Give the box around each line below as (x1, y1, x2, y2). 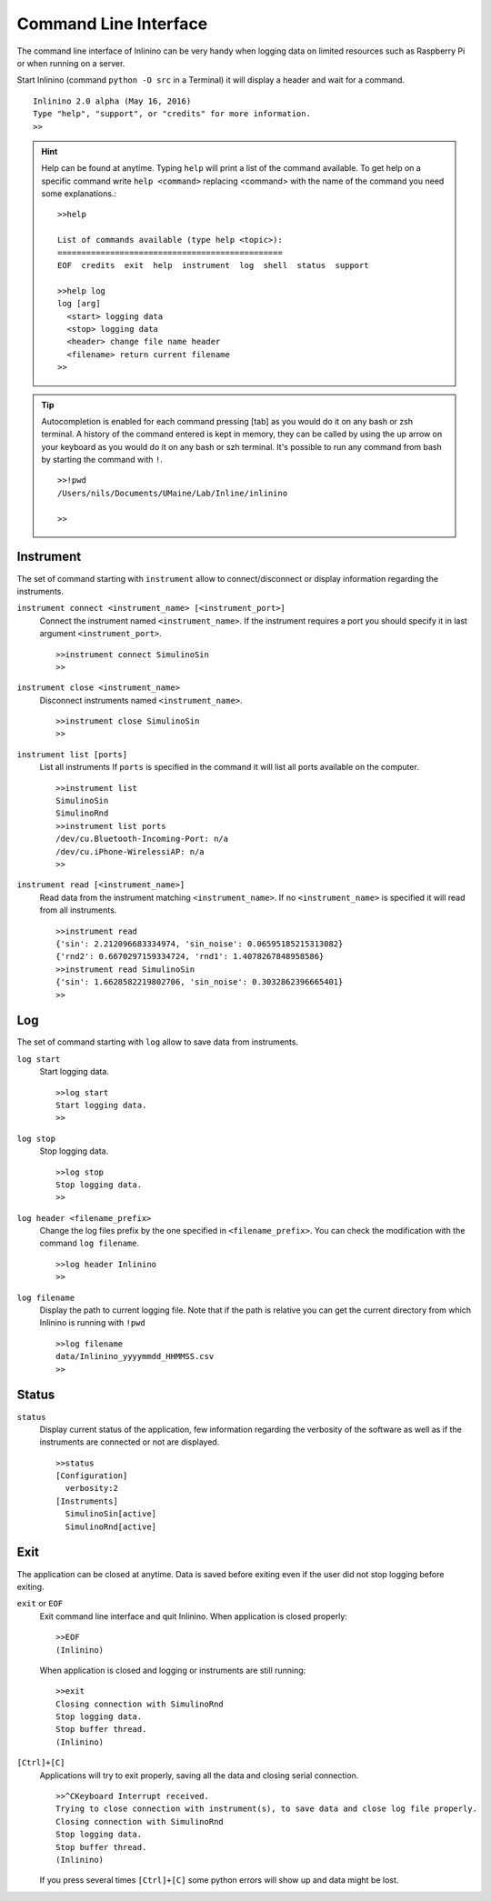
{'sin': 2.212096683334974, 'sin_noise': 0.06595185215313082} (55, 938, 344, 949)
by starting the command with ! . (41, 455, 163, 465)
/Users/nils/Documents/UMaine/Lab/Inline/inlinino (57, 487, 288, 498)
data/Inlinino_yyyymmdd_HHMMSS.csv (55, 1351, 215, 1362)
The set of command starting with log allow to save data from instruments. (16, 1036, 299, 1047)
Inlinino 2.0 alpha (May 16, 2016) (33, 95, 192, 106)
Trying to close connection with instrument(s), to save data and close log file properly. (55, 1804, 477, 1814)
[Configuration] (55, 1471, 128, 1481)
